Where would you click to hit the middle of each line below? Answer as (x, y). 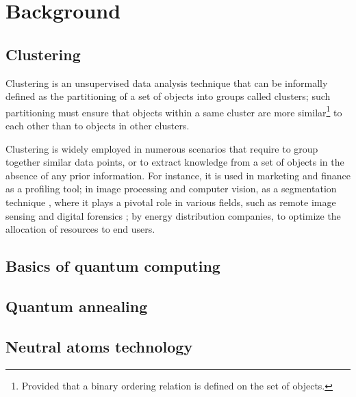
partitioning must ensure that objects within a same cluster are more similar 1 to (174, 111)
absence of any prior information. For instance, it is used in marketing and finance (178, 175)
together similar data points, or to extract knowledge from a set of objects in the (175, 162)
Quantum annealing (77, 306)
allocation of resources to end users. (80, 229)
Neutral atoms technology (99, 346)
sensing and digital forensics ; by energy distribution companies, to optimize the (173, 215)
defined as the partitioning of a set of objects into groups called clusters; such (168, 96)
